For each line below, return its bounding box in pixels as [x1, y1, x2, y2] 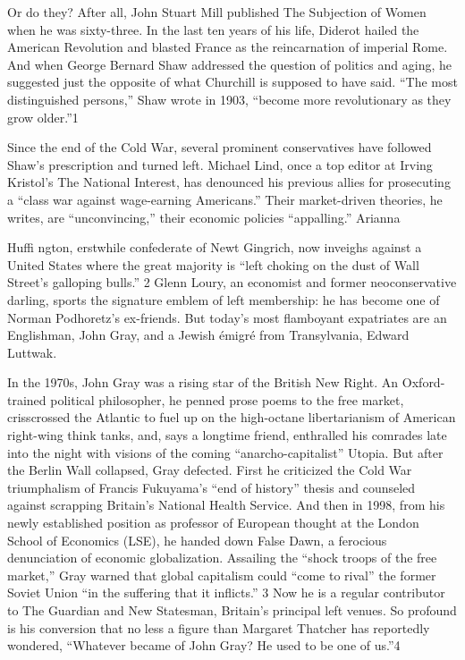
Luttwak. [7, 343, 57, 361]
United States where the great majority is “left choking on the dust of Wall [7, 255, 419, 274]
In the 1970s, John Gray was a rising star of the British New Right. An [7, 373, 399, 392]
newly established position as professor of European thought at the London [7, 513, 419, 532]
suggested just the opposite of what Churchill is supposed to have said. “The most [7, 72, 458, 91]
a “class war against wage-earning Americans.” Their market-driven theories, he [7, 190, 443, 208]
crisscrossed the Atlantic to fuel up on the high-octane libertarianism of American [7, 408, 456, 427]
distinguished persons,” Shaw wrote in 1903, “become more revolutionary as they [7, 89, 452, 108]
